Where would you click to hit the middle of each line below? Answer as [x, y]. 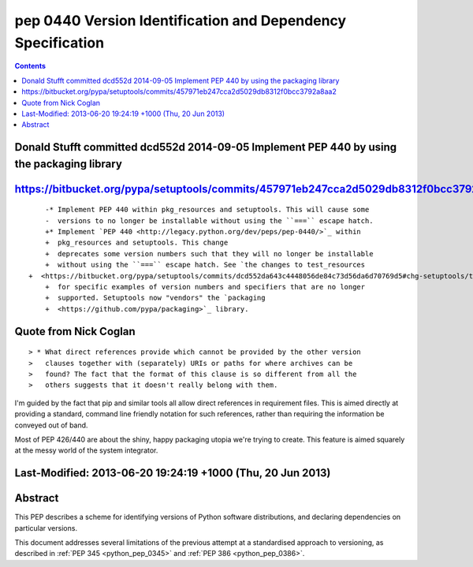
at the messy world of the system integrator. [86, 450]
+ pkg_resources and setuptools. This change [136, 243]
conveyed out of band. [51, 425]
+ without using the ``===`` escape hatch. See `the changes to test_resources [205, 265]
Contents [30, 66]
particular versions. [46, 528]
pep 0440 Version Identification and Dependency [181, 21]
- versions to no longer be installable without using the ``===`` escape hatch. [209, 220]
